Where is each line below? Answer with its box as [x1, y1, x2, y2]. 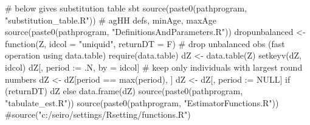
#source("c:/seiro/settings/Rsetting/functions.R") [5, 108, 191, 121]
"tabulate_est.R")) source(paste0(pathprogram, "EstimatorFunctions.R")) [5, 96, 279, 109]
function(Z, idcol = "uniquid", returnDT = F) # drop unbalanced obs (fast [5, 37, 285, 50]
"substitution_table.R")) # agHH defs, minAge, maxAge [5, 13, 217, 26]
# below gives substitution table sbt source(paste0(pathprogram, [5, 2, 247, 14]
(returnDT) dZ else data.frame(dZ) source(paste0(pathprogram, [5, 85, 243, 97]
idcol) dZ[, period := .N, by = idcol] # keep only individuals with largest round [5, 60, 303, 73]
